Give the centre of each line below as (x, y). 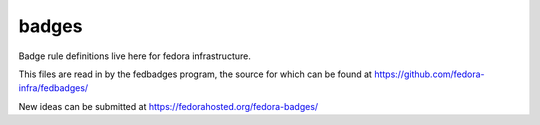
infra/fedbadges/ (53, 88)
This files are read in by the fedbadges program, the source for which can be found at (195, 74)
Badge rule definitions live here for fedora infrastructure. (135, 56)
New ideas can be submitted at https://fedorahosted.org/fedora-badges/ (168, 106)
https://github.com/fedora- (429, 74)
